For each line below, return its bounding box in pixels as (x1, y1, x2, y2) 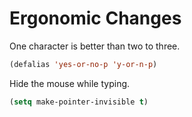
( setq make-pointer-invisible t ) (9, 97, 149, 107)
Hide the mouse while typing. (9, 77, 131, 89)
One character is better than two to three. (9, 40, 181, 52)
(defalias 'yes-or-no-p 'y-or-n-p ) (9, 59, 158, 69)
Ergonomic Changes (9, 7, 182, 30)
